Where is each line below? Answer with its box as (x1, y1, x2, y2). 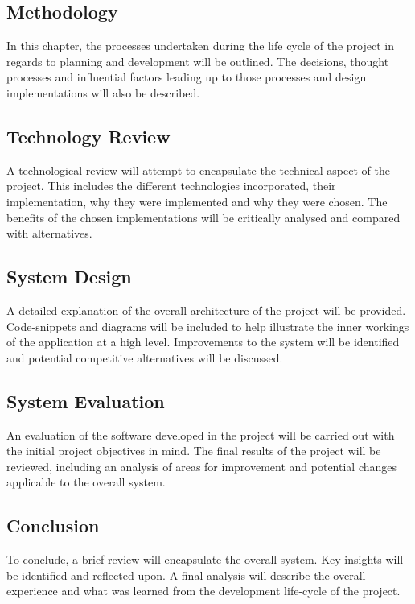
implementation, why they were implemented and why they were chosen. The (6, 192, 388, 209)
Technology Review (6, 123, 171, 148)
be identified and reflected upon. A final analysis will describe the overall (6, 566, 366, 583)
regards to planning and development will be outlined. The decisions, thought (6, 52, 389, 69)
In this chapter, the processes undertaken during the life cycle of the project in (6, 37, 394, 54)
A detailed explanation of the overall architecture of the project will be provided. (6, 301, 406, 318)
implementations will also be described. (6, 84, 200, 101)
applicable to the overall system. (6, 474, 166, 490)
